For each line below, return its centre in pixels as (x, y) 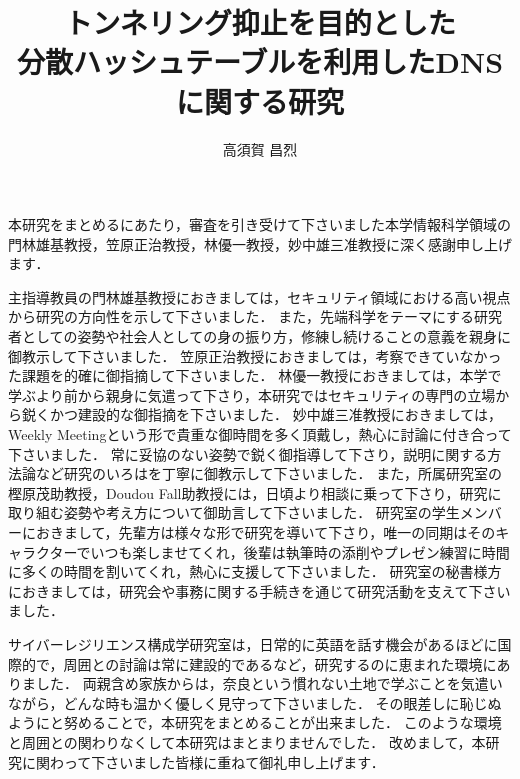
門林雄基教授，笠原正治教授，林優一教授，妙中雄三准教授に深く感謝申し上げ (260, 243)
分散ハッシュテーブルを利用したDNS (260, 61)
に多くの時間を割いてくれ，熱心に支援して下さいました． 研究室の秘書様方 (255, 571)
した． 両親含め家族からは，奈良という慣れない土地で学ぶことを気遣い (269, 683)
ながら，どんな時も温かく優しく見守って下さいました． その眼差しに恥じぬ (255, 702)
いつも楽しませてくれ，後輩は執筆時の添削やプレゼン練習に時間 (300, 551)
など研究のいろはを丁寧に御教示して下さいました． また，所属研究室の (268, 473)
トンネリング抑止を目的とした (260, 22)
